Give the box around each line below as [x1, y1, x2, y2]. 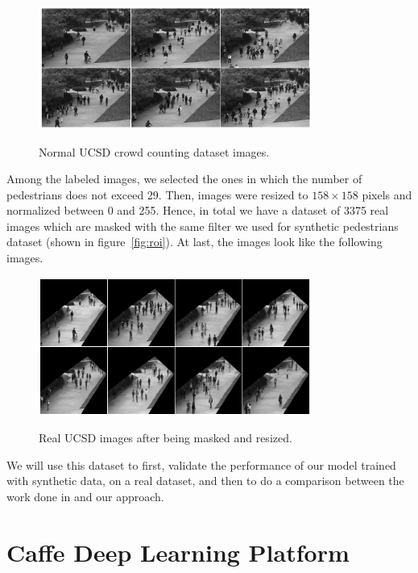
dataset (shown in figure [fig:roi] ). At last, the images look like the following [6, 233, 383, 250]
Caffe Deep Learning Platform [6, 535, 350, 568]
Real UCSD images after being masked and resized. [39, 429, 292, 446]
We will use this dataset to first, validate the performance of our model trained [6, 456, 396, 473]
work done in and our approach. [6, 488, 164, 505]
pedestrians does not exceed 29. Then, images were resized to [6, 186, 308, 203]
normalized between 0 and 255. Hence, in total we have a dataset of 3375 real [6, 202, 389, 219]
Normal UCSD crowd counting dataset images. [39, 143, 270, 160]
